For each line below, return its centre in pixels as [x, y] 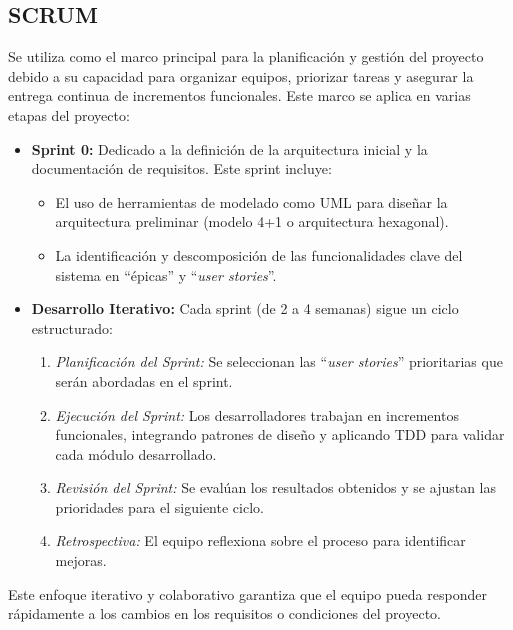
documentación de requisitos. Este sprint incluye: [181, 168]
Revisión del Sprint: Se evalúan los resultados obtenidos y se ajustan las [276, 487]
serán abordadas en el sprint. [144, 380]
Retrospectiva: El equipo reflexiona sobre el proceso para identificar [260, 540]
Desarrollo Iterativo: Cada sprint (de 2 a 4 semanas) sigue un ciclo [245, 308]
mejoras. [81, 560]
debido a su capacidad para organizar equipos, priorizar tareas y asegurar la [241, 75]
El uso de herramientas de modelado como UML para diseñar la [251, 201]
